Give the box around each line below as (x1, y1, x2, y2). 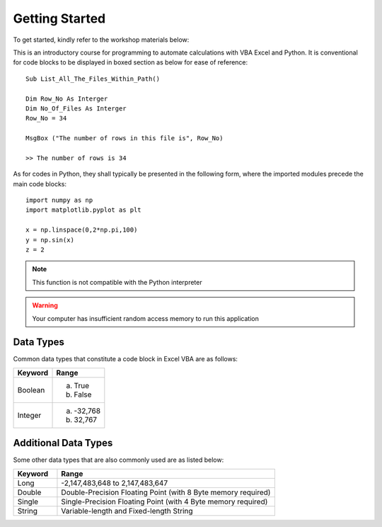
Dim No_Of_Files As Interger (25, 104, 127, 113)
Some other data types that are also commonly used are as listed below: (13, 455, 224, 464)
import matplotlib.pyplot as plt (25, 206, 141, 214)
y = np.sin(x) (25, 236, 74, 244)
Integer (17, 410, 42, 420)
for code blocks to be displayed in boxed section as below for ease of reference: (13, 58, 248, 67)
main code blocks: (13, 179, 67, 188)
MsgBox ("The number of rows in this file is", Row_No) (25, 135, 224, 142)
